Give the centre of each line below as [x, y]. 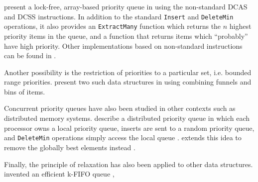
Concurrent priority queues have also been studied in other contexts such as [120, 108]
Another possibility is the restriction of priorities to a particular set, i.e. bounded [128, 72]
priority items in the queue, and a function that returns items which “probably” [126, 36]
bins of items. [25, 91]
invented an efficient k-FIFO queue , [59, 174]
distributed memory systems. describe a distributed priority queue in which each [127, 118]
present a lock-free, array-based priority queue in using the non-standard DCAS [126, 6]
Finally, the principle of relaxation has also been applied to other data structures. [129, 164]
